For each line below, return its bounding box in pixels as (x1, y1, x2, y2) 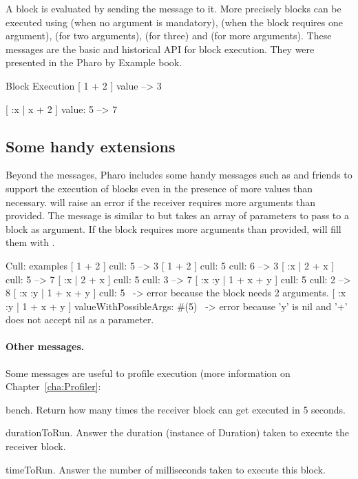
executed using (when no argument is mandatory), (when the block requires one (6, 14, 343, 29)
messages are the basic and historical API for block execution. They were (6, 41, 315, 56)
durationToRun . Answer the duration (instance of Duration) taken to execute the (6, 425, 349, 440)
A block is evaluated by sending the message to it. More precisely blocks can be (6, 1, 341, 15)
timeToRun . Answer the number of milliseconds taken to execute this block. (6, 462, 326, 476)
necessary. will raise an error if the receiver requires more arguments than (6, 194, 315, 209)
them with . (6, 235, 55, 249)
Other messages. (6, 339, 85, 354)
